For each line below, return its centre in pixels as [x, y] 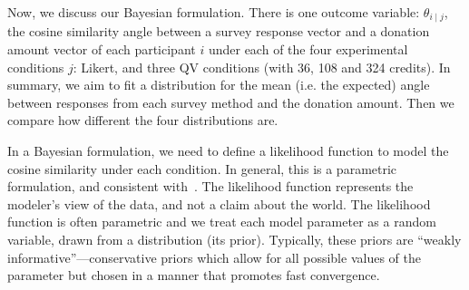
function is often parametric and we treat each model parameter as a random [222, 222]
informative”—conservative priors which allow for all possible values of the [214, 257]
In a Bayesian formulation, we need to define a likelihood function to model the [228, 151]
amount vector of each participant [102, 49]
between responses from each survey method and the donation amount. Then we [231, 102]
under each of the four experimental [308, 49]
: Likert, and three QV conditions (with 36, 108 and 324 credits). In [262, 67]
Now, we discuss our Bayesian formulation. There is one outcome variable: [214, 12]
